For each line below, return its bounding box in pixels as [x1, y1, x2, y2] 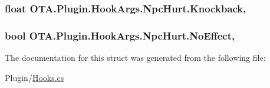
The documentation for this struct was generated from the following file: [5, 51, 266, 64]
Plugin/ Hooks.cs [5, 71, 64, 83]
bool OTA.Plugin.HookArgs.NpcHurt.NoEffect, [5, 28, 235, 43]
